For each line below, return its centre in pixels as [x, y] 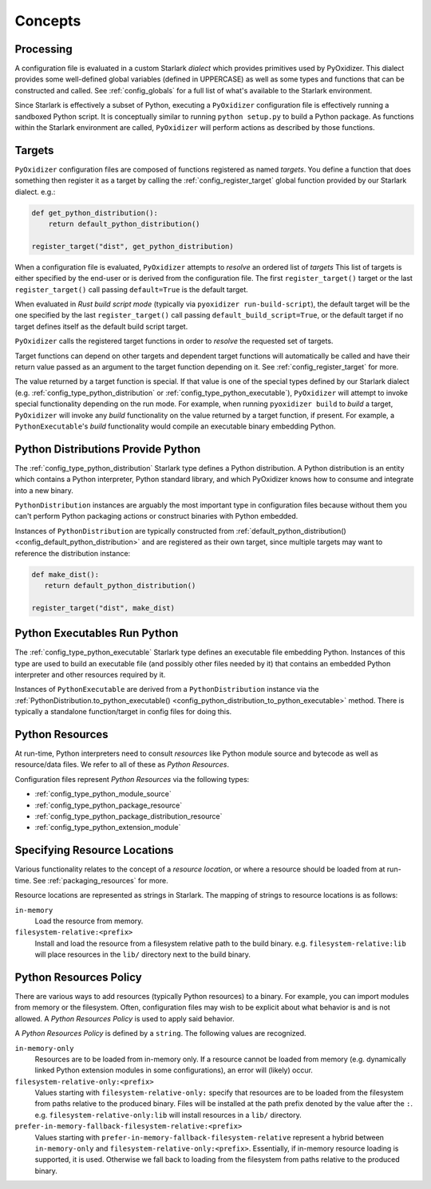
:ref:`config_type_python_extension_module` [108, 828]
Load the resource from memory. [89, 921]
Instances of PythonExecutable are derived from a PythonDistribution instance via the [167, 689]
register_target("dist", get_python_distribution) [133, 246]
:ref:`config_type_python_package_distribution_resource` [129, 816]
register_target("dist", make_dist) [103, 608]
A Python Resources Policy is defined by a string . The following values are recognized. [160, 1033]
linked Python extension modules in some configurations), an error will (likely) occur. [174, 1070]
